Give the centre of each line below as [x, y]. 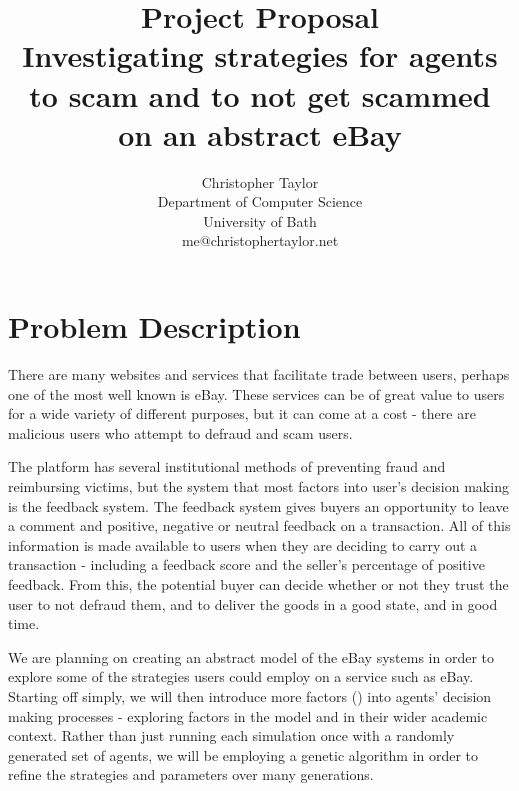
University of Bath [260, 220]
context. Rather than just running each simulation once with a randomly [231, 735]
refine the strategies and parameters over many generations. [191, 774]
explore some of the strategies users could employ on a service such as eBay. [241, 676]
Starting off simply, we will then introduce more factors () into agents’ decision [250, 695]
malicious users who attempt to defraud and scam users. [180, 432]
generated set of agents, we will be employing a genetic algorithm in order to [243, 754]
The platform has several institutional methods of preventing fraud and [227, 466]
